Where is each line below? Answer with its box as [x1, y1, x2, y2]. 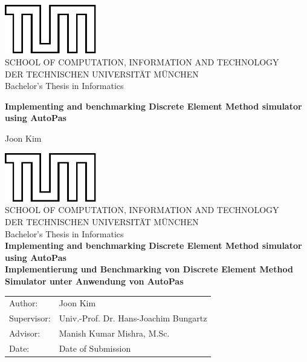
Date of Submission [59, 341, 131, 354]
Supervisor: [9, 312, 51, 324]
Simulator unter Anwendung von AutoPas [5, 275, 184, 288]
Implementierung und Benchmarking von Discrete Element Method [5, 263, 293, 275]
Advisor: [9, 327, 40, 340]
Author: [9, 297, 38, 309]
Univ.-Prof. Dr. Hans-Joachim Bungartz [59, 312, 207, 324]
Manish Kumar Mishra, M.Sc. [59, 327, 170, 340]
